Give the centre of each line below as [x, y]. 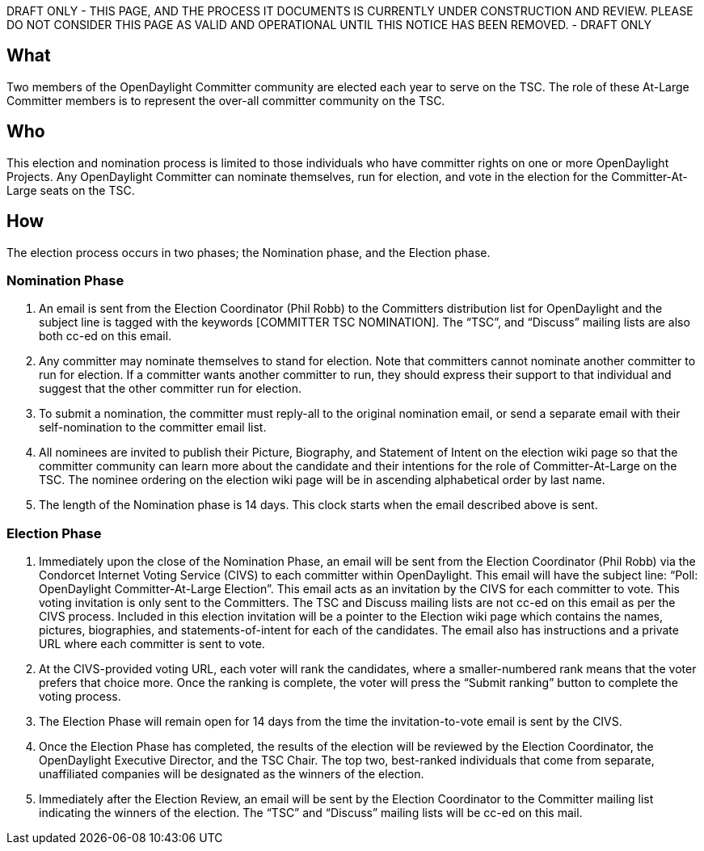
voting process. [80, 697]
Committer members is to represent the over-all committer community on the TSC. [226, 100]
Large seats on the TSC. [71, 190]
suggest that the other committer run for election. [170, 389]
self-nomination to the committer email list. [153, 428]
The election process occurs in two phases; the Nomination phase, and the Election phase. [249, 252]
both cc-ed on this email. [105, 336]
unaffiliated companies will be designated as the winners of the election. [232, 774]
